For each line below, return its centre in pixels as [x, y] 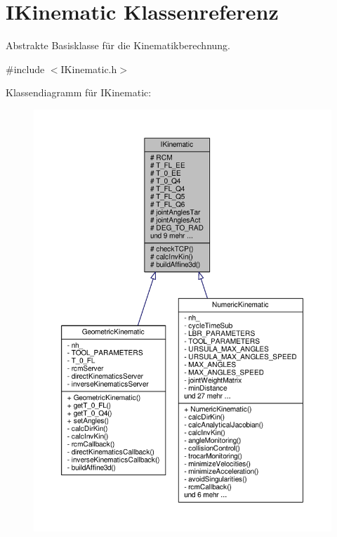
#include [25, 69]
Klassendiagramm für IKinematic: [79, 92]
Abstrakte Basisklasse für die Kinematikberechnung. [118, 45]
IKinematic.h [89, 69]
